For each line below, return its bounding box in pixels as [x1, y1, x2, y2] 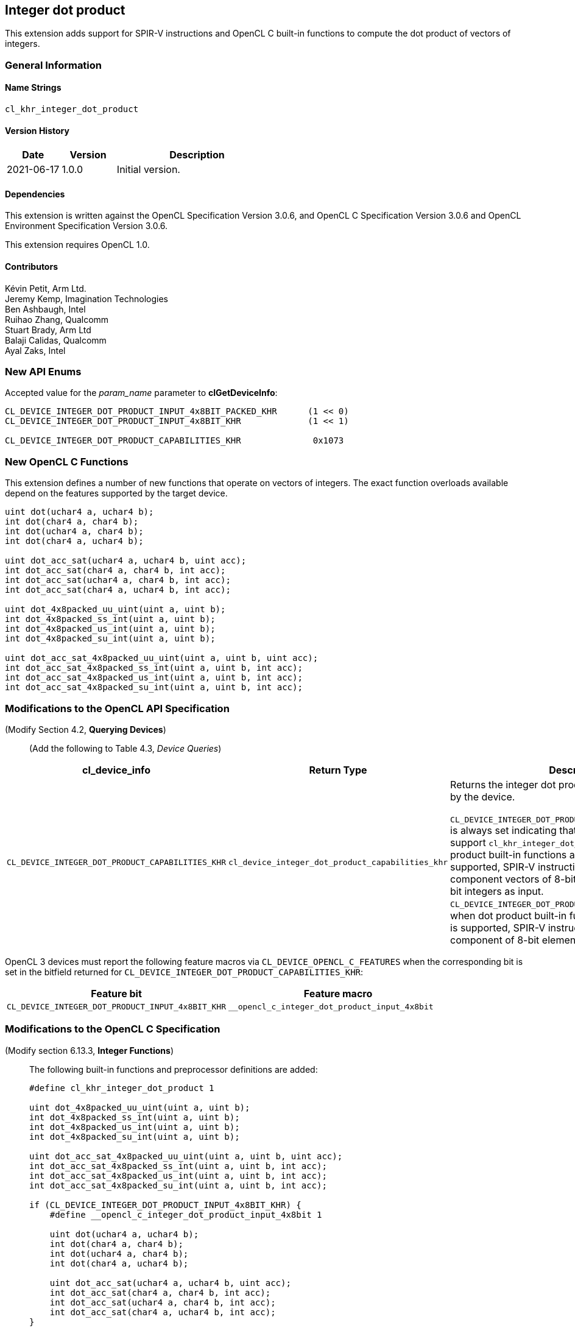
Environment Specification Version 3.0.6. [5, 221, 168, 231]
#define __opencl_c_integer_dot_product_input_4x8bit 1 [49, 1209, 322, 1220]
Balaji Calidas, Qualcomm [5, 334, 107, 345]
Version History [5, 125, 69, 136]
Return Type [309, 763, 367, 776]
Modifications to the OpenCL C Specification [5, 1023, 220, 1036]
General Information [5, 58, 102, 71]
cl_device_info [82, 763, 150, 776]
